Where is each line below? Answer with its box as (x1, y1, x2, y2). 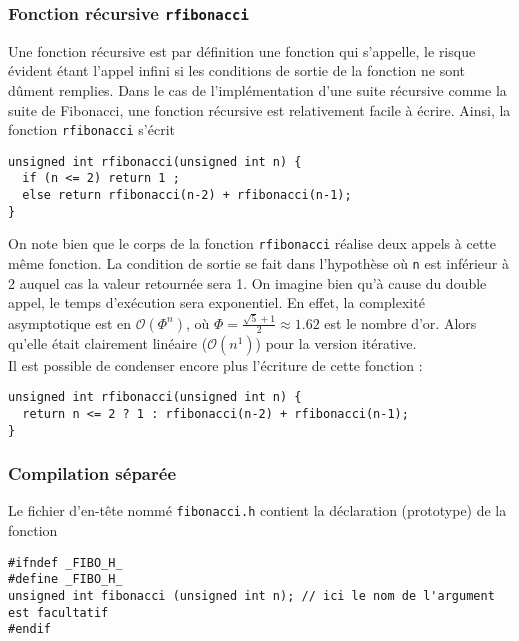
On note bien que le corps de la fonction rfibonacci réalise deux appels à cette (8, 233, 496, 254)
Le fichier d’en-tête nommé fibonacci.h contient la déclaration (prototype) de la (8, 500, 507, 521)
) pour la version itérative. (255, 332, 417, 353)
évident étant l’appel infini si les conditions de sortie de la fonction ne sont (8, 60, 465, 81)
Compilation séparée (8, 461, 177, 486)
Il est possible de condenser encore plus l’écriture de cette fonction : (8, 354, 423, 375)
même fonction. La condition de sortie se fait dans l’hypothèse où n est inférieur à (8, 253, 509, 274)
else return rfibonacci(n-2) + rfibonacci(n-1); (22, 188, 352, 203)
